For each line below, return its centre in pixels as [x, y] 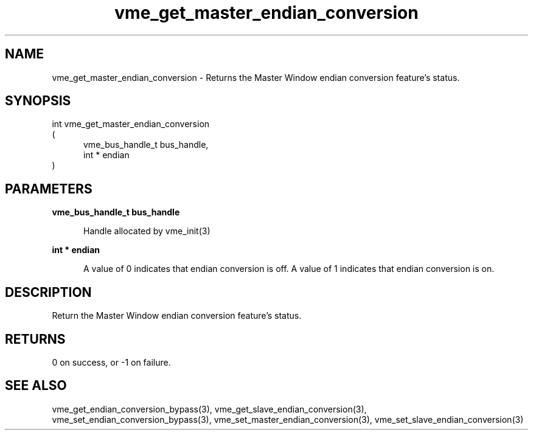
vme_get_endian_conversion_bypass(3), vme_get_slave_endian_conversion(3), [209, 409]
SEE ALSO [36, 386]
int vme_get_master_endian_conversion [131, 124]
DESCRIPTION [48, 292]
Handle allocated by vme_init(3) [147, 231]
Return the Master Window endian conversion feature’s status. [177, 316]
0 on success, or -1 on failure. [111, 362]
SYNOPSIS [38, 101]
